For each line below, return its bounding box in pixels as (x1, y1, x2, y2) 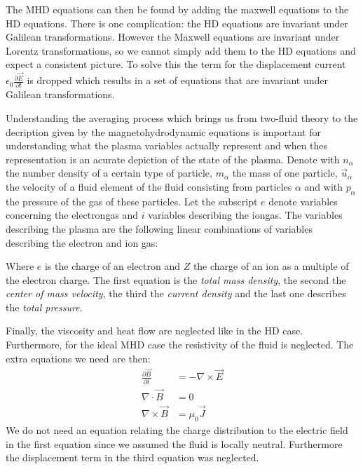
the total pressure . (6, 299, 83, 314)
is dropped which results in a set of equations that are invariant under (27, 73, 329, 88)
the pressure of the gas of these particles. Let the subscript (6, 193, 258, 208)
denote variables (268, 193, 338, 208)
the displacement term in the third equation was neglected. (6, 450, 259, 465)
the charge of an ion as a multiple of (193, 259, 349, 273)
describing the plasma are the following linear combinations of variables (6, 221, 313, 236)
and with (304, 179, 343, 193)
